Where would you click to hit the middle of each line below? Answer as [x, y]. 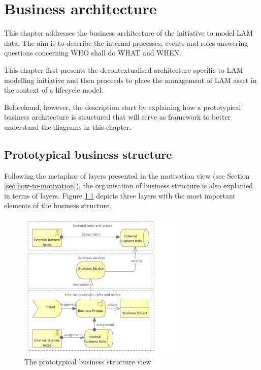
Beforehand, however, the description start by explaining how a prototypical [123, 107]
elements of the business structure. [58, 205]
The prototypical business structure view [88, 362]
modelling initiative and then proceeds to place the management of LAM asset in [130, 80]
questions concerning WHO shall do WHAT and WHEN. [93, 53]
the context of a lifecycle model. [54, 90]
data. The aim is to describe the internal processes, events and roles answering [126, 42]
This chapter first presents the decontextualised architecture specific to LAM [124, 69]
